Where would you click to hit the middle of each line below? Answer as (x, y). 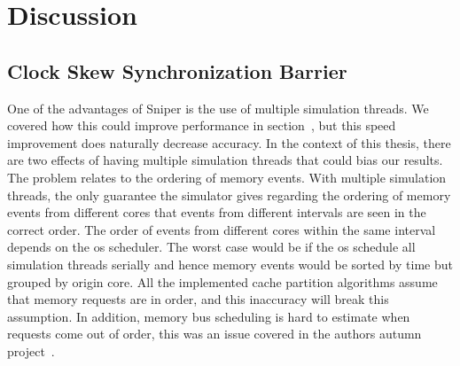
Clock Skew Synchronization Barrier (177, 70)
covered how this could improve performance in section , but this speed (202, 125)
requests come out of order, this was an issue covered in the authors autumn (214, 334)
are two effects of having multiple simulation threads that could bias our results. (225, 160)
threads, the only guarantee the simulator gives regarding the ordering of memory (229, 195)
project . (31, 350)
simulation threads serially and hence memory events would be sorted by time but (230, 264)
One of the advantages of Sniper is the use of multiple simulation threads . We (218, 108)
